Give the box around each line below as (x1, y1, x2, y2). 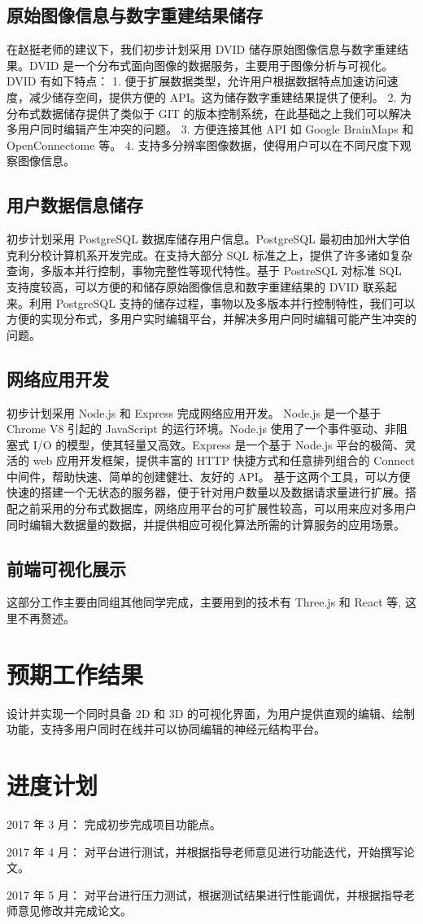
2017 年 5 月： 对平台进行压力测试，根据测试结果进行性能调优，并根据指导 (7, 886, 403, 903)
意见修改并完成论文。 (17, 902, 132, 919)
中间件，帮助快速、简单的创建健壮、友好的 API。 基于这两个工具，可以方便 (7, 467, 411, 484)
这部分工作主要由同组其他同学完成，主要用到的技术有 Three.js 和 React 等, (7, 593, 402, 611)
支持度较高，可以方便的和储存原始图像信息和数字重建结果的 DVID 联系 (7, 278, 386, 295)
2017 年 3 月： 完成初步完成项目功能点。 (7, 816, 221, 833)
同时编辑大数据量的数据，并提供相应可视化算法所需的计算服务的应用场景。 (7, 515, 405, 532)
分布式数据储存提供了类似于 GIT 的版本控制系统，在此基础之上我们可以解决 (7, 104, 412, 121)
